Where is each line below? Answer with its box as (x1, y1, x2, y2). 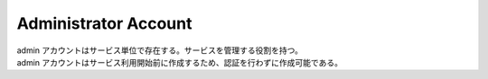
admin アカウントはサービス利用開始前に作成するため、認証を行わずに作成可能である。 (16, 57, 343, 67)
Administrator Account (16, 13, 192, 33)
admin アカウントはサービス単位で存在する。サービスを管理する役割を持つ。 (16, 45, 303, 56)
